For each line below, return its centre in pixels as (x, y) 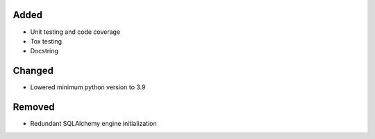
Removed (34, 107)
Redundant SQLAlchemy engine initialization (93, 124)
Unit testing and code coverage (75, 32)
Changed (33, 71)
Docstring (44, 51)
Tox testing (46, 41)
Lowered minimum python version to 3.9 (88, 87)
